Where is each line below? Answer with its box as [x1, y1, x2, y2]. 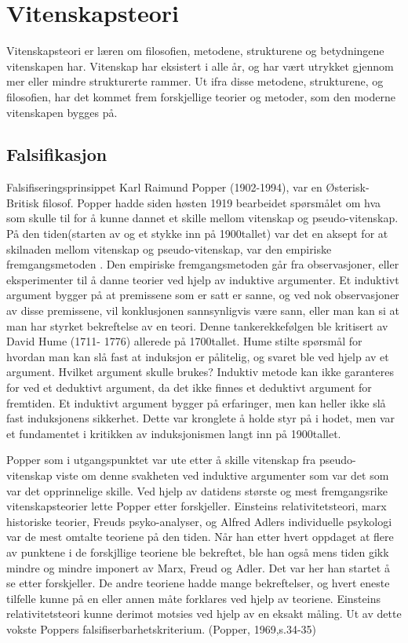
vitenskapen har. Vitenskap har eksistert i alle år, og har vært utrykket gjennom [6, 57, 394, 74]
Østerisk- [326, 179, 370, 195]
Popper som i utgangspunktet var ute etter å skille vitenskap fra [6, 451, 316, 468]
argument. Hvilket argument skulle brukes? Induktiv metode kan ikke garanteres [6, 364, 394, 380]
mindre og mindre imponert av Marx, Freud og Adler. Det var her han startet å [6, 559, 390, 575]
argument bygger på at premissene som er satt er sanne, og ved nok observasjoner [6, 287, 399, 303]
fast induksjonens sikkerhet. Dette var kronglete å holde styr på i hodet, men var [6, 410, 395, 426]
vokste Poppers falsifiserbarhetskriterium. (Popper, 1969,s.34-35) [6, 620, 317, 637]
